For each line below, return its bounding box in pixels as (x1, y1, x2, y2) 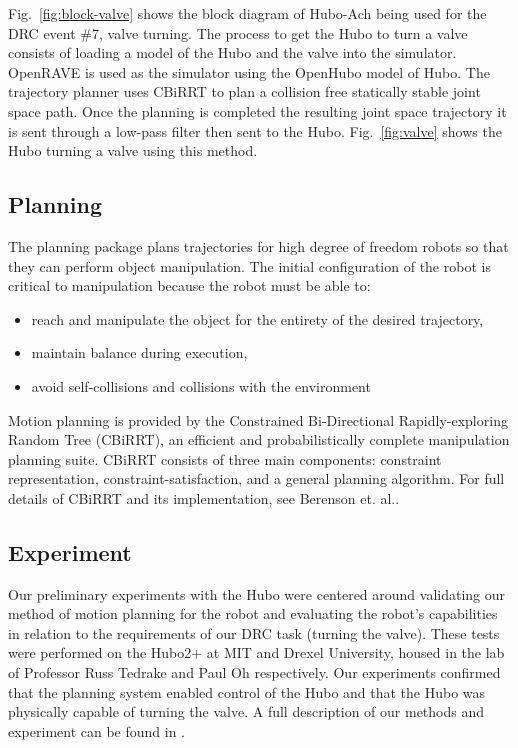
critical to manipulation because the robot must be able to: (8, 275, 371, 296)
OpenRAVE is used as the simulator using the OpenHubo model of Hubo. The (8, 61, 490, 82)
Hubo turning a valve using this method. (8, 140, 258, 161)
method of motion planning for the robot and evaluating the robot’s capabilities (8, 603, 498, 624)
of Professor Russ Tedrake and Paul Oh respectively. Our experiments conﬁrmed (8, 662, 501, 683)
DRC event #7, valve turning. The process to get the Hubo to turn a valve (8, 22, 468, 43)
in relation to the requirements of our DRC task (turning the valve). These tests (8, 622, 500, 643)
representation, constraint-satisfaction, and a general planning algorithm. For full (8, 468, 505, 489)
